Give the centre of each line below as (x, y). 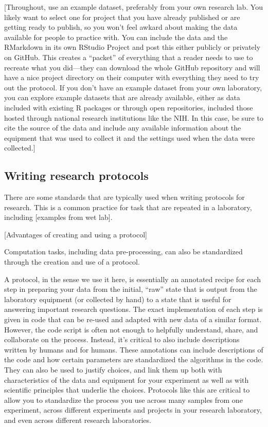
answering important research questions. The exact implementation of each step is (133, 309)
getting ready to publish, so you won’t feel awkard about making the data (121, 27)
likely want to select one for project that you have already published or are (122, 17)
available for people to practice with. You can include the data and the (116, 37)
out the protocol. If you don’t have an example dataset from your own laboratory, (133, 87)
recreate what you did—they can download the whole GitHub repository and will (132, 67)
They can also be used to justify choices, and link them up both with (113, 370)
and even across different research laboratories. (78, 420)
